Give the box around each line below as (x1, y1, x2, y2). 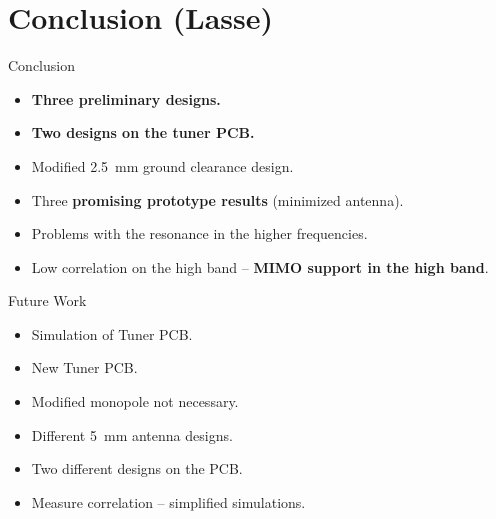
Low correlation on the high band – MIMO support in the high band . (31, 256, 489, 277)
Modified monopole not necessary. (31, 391, 239, 412)
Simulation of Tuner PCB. (31, 323, 193, 344)
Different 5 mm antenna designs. (31, 424, 233, 445)
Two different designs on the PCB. (31, 458, 243, 479)
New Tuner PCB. (31, 357, 138, 378)
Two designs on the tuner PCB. (31, 122, 255, 143)
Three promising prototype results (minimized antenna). (31, 189, 404, 210)
